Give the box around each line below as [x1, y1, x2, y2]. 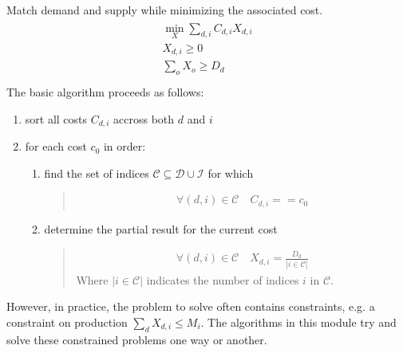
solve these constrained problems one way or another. [6, 331, 267, 347]
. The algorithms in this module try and [200, 313, 397, 330]
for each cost [25, 138, 87, 155]
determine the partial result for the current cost [44, 220, 278, 237]
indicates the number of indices [146, 271, 299, 288]
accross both [113, 110, 175, 127]
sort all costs [25, 110, 88, 127]
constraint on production [6, 313, 128, 330]
